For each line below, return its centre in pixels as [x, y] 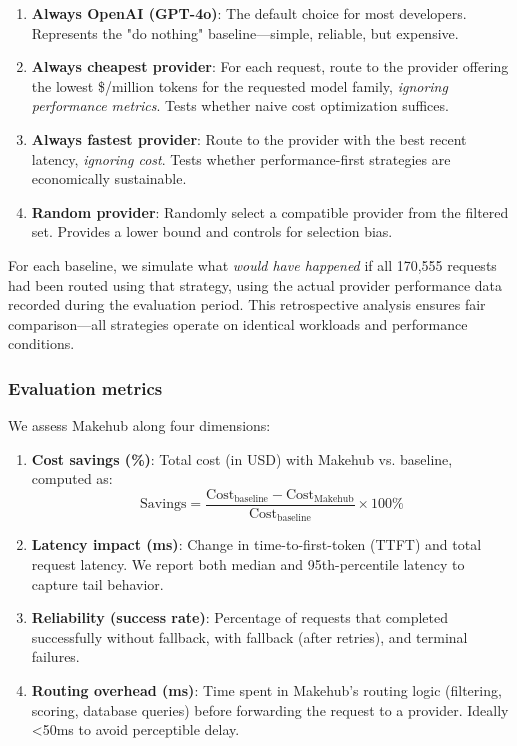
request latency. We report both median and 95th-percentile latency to [248, 564]
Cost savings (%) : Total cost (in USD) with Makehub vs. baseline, [242, 458]
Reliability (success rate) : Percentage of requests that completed [240, 617]
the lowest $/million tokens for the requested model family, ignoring [239, 85]
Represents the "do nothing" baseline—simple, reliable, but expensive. [245, 32]
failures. [55, 656]
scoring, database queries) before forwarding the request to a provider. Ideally [270, 709]
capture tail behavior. [97, 583]
